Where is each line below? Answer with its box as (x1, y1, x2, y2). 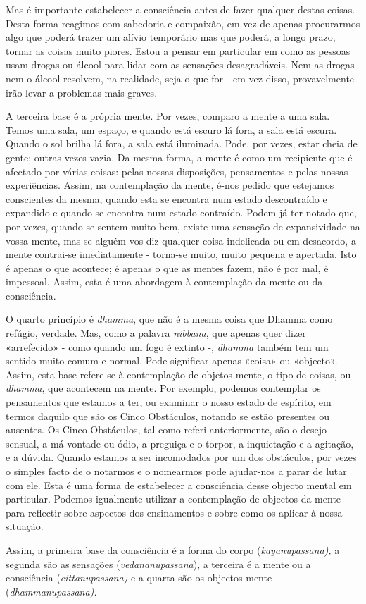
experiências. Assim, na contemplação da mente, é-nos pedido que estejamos (6, 178, 334, 192)
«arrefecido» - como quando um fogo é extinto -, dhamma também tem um (6, 339, 329, 354)
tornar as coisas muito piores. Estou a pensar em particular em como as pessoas (6, 43, 351, 58)
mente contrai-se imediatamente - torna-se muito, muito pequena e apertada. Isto (6, 247, 357, 261)
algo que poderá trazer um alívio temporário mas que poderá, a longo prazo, (6, 30, 336, 44)
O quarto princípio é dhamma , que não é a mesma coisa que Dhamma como (6, 312, 333, 326)
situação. (6, 519, 44, 534)
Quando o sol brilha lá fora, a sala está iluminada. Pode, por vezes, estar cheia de (6, 136, 358, 151)
